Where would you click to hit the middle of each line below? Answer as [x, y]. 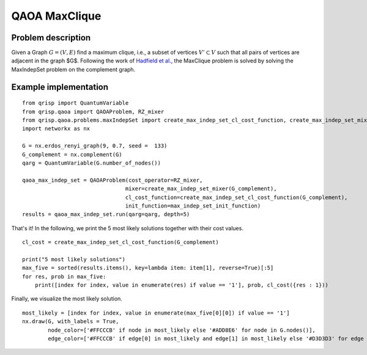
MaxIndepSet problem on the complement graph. [73, 69]
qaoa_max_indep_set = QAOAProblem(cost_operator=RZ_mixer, [113, 180]
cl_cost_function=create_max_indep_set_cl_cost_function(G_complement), [236, 197]
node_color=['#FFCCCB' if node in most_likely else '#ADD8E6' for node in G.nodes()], [182, 330]
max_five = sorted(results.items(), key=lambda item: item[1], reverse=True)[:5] [148, 268]
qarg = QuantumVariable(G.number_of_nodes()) [92, 163]
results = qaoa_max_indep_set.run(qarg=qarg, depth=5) [106, 215]
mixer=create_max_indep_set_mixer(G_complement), [201, 189]
